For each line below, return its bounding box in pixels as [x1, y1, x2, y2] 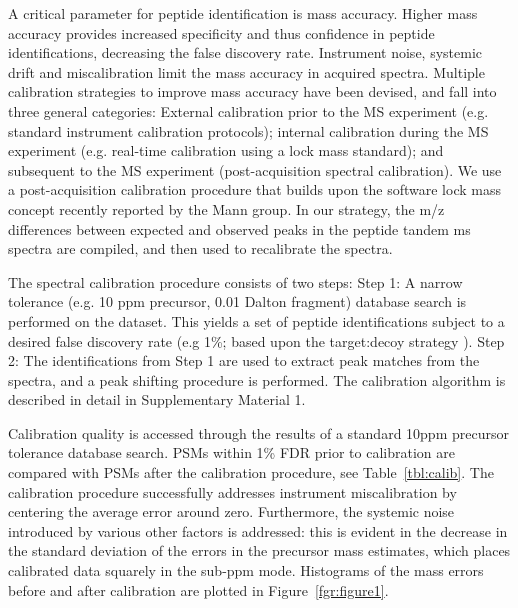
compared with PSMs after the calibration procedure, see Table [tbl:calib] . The [8, 462, 494, 483]
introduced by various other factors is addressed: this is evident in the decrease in [8, 520, 508, 541]
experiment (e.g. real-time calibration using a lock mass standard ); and [8, 140, 444, 161]
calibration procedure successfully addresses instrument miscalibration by [8, 481, 457, 502]
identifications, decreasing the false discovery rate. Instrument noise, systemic [8, 42, 483, 63]
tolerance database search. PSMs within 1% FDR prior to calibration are [8, 442, 455, 463]
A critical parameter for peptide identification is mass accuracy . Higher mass [8, 3, 478, 23]
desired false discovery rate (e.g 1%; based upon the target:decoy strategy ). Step [8, 330, 505, 351]
